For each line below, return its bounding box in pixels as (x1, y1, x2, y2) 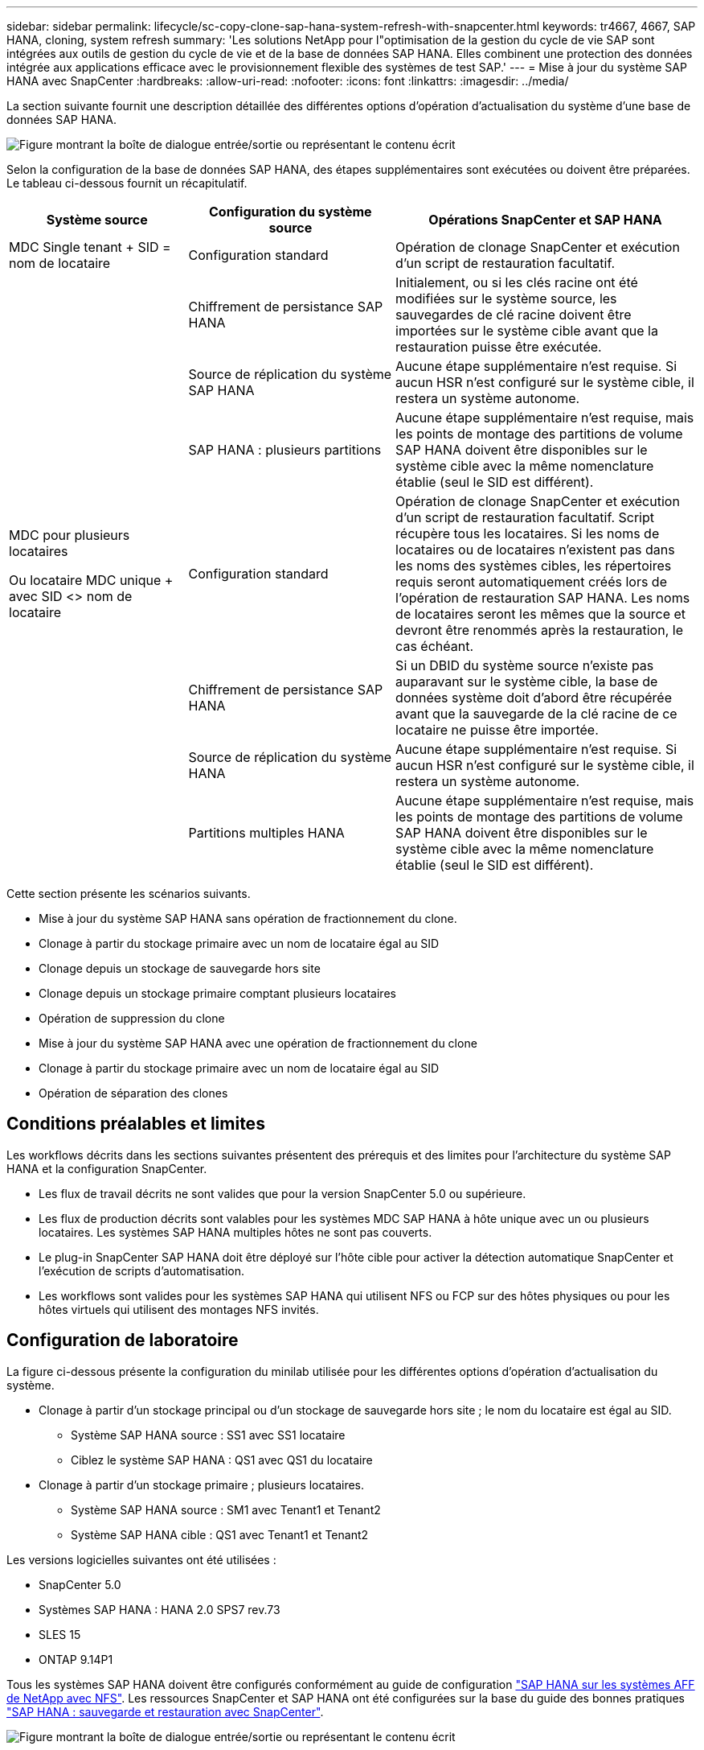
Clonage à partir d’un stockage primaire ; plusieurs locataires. (39, 1477, 365, 1492)
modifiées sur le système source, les (395, 290, 617, 307)
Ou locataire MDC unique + (9, 572, 174, 588)
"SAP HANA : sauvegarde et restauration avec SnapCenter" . (6, 1704, 324, 1719)
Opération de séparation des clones (39, 1086, 228, 1100)
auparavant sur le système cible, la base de (395, 673, 658, 690)
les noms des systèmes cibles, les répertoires (395, 558, 672, 574)
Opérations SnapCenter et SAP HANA (428, 212, 662, 228)
